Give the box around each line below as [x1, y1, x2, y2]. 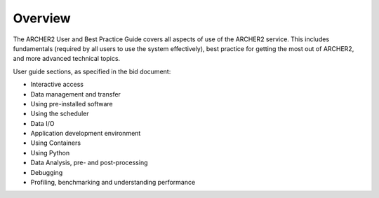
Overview [13, 10, 71, 26]
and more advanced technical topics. [13, 55, 121, 63]
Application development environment [30, 129, 141, 138]
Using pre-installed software [30, 99, 114, 108]
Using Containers [30, 139, 81, 147]
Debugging [30, 168, 63, 176]
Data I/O [30, 119, 55, 127]
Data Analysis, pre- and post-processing [30, 158, 148, 167]
